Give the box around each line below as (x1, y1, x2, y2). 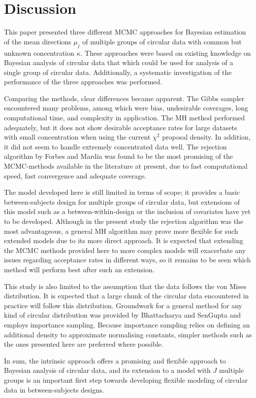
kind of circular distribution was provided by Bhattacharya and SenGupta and (4, 310, 241, 320)
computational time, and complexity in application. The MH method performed (4, 112, 245, 123)
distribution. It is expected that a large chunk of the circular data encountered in (4, 290, 249, 301)
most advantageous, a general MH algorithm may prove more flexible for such (4, 225, 238, 236)
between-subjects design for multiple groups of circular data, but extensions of (4, 196, 240, 207)
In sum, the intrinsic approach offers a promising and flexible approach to (4, 355, 226, 365)
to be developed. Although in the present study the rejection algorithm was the (4, 216, 244, 226)
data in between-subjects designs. (4, 384, 104, 395)
